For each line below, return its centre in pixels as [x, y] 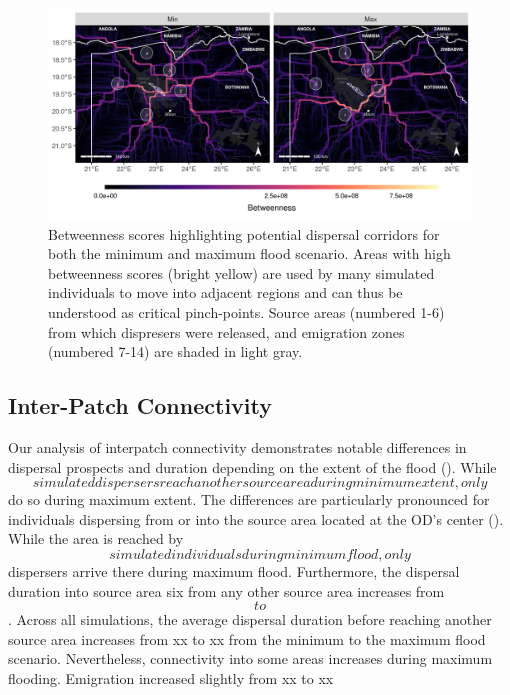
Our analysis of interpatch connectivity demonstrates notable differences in [237, 446]
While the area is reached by [96, 538]
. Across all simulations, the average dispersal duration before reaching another [250, 619]
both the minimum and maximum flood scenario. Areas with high [249, 253]
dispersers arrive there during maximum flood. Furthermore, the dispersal [234, 570]
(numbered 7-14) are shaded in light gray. [175, 351]
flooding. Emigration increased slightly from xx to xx [171, 677]
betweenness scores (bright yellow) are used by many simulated [241, 272]
